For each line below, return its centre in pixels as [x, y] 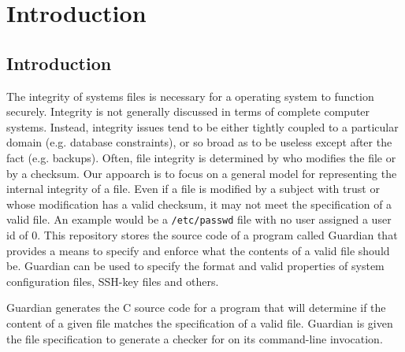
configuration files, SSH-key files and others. [113, 281]
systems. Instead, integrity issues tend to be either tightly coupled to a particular [202, 126]
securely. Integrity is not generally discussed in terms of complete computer [188, 111]
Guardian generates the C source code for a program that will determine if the [196, 308]
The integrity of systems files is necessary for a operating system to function [190, 96]
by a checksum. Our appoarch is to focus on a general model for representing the [202, 173]
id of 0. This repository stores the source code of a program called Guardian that [202, 234]
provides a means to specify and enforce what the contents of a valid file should [198, 250]
